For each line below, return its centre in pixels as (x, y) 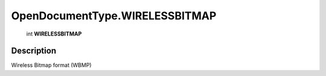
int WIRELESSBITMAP (54, 34)
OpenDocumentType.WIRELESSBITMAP (114, 16)
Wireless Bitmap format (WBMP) (51, 65)
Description (34, 51)
